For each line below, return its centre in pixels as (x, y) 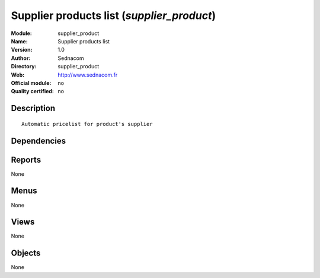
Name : (19, 41)
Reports (26, 159)
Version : (22, 50)
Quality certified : (33, 91)
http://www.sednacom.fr (88, 75)
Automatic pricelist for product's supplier (87, 124)
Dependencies (39, 140)
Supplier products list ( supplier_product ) (113, 15)
